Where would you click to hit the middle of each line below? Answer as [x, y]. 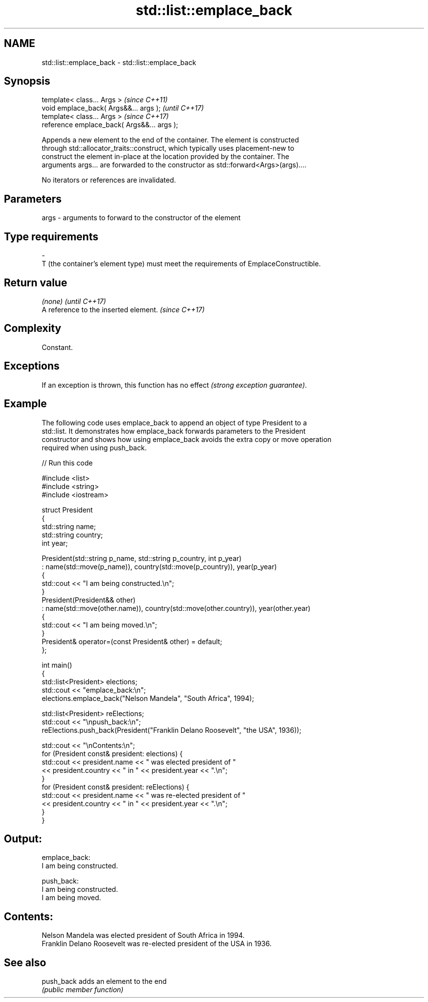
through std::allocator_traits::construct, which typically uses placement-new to [168, 148]
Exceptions [32, 366]
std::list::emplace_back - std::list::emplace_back [119, 62]
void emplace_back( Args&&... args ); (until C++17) [123, 108]
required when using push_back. [94, 447]
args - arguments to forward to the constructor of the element [141, 218]
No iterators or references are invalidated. [109, 180]
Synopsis [27, 81]
